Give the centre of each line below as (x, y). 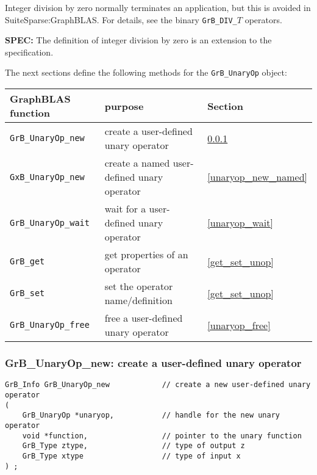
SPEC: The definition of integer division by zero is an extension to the (138, 40)
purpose (124, 106)
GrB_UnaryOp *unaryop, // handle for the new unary (151, 415)
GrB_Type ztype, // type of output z (134, 446)
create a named (137, 163)
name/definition (138, 300)
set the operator (139, 286)
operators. (263, 19)
